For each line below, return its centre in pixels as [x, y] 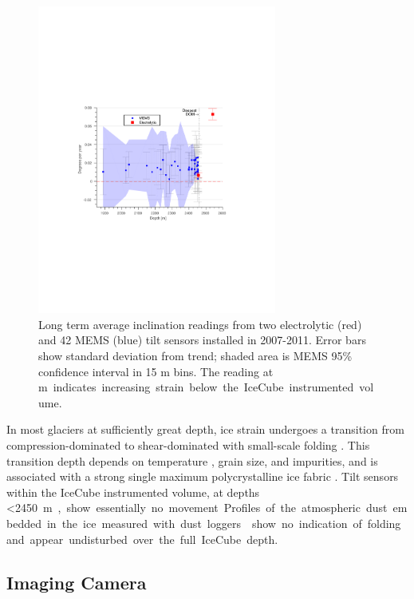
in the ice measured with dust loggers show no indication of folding [224, 523]
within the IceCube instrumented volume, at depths [133, 492]
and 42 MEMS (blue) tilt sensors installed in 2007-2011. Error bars [202, 340]
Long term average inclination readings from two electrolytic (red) [200, 324]
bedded [24, 523]
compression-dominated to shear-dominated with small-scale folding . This [188, 444]
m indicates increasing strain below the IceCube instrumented [196, 387]
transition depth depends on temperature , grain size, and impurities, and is [192, 460]
